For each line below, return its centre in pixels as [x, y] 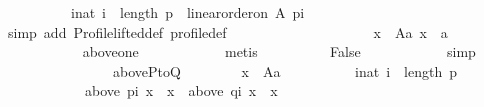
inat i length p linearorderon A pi [187, 12]
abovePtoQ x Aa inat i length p [284, 70]
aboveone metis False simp [279, 51]
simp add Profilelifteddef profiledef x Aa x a [227, 31]
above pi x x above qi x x [181, 90]
